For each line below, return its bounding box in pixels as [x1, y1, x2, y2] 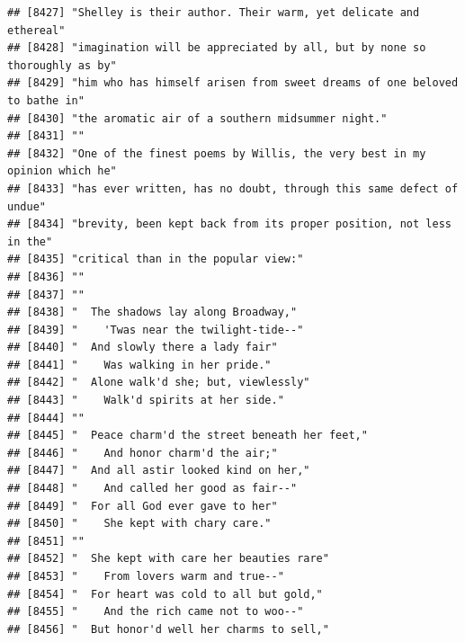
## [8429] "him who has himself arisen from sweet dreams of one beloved [7, 76, 459, 90]
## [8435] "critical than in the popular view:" [7, 253, 304, 266]
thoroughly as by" [7, 58, 117, 72]
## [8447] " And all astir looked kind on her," [7, 464, 310, 477]
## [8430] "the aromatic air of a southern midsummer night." [7, 111, 388, 125]
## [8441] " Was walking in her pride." [7, 358, 272, 371]
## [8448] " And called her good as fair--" [7, 482, 298, 495]
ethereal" [7, 23, 66, 37]
